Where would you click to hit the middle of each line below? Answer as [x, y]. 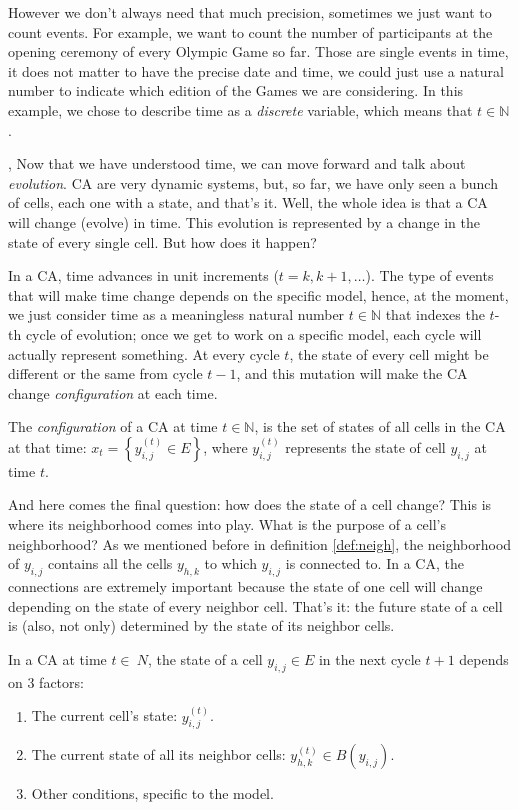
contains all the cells [110, 563]
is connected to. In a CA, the [374, 563]
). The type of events [429, 275]
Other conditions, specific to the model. [152, 793]
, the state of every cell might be [389, 353]
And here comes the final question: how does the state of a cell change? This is [250, 504]
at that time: [47, 446]
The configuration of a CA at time [113, 426]
